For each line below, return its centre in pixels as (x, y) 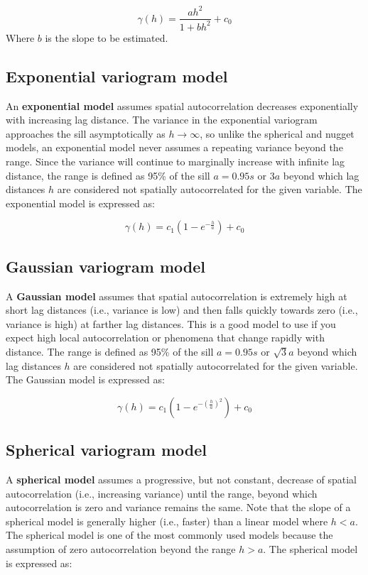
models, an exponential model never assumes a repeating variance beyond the (174, 147)
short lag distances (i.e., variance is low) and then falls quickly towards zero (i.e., (182, 310)
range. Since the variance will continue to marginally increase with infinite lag (175, 161)
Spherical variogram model (107, 450)
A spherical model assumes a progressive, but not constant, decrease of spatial (181, 480)
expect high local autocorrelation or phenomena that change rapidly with (165, 338)
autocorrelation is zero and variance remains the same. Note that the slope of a (178, 507)
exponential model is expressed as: (80, 203)
